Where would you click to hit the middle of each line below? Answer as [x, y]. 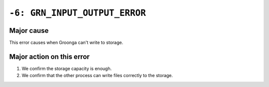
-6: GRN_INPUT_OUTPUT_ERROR [78, 13]
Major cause [29, 31]
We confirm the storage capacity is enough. [67, 68]
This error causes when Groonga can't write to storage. [66, 43]
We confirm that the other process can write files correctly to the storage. [97, 76]
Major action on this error [49, 56]
